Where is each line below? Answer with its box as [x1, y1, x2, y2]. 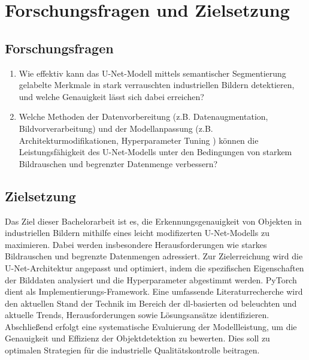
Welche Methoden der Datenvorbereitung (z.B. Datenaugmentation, [19, 110, 268, 123]
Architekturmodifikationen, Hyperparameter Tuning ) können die [19, 134, 259, 146]
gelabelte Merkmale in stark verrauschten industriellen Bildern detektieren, [19, 78, 295, 91]
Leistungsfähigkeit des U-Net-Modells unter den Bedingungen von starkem [19, 146, 292, 158]
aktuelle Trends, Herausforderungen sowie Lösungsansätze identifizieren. [5, 308, 269, 321]
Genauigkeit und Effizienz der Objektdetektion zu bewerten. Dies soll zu [5, 332, 270, 344]
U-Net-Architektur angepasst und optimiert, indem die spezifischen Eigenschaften [5, 261, 304, 274]
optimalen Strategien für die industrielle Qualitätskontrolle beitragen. [5, 344, 260, 356]
